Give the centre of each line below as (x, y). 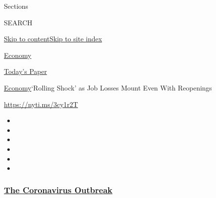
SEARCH (18, 22)
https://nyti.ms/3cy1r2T (41, 104)
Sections (16, 6)
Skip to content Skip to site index (53, 39)
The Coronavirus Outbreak (58, 189)
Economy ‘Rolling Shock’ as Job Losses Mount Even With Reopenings (108, 87)
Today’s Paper (26, 71)
